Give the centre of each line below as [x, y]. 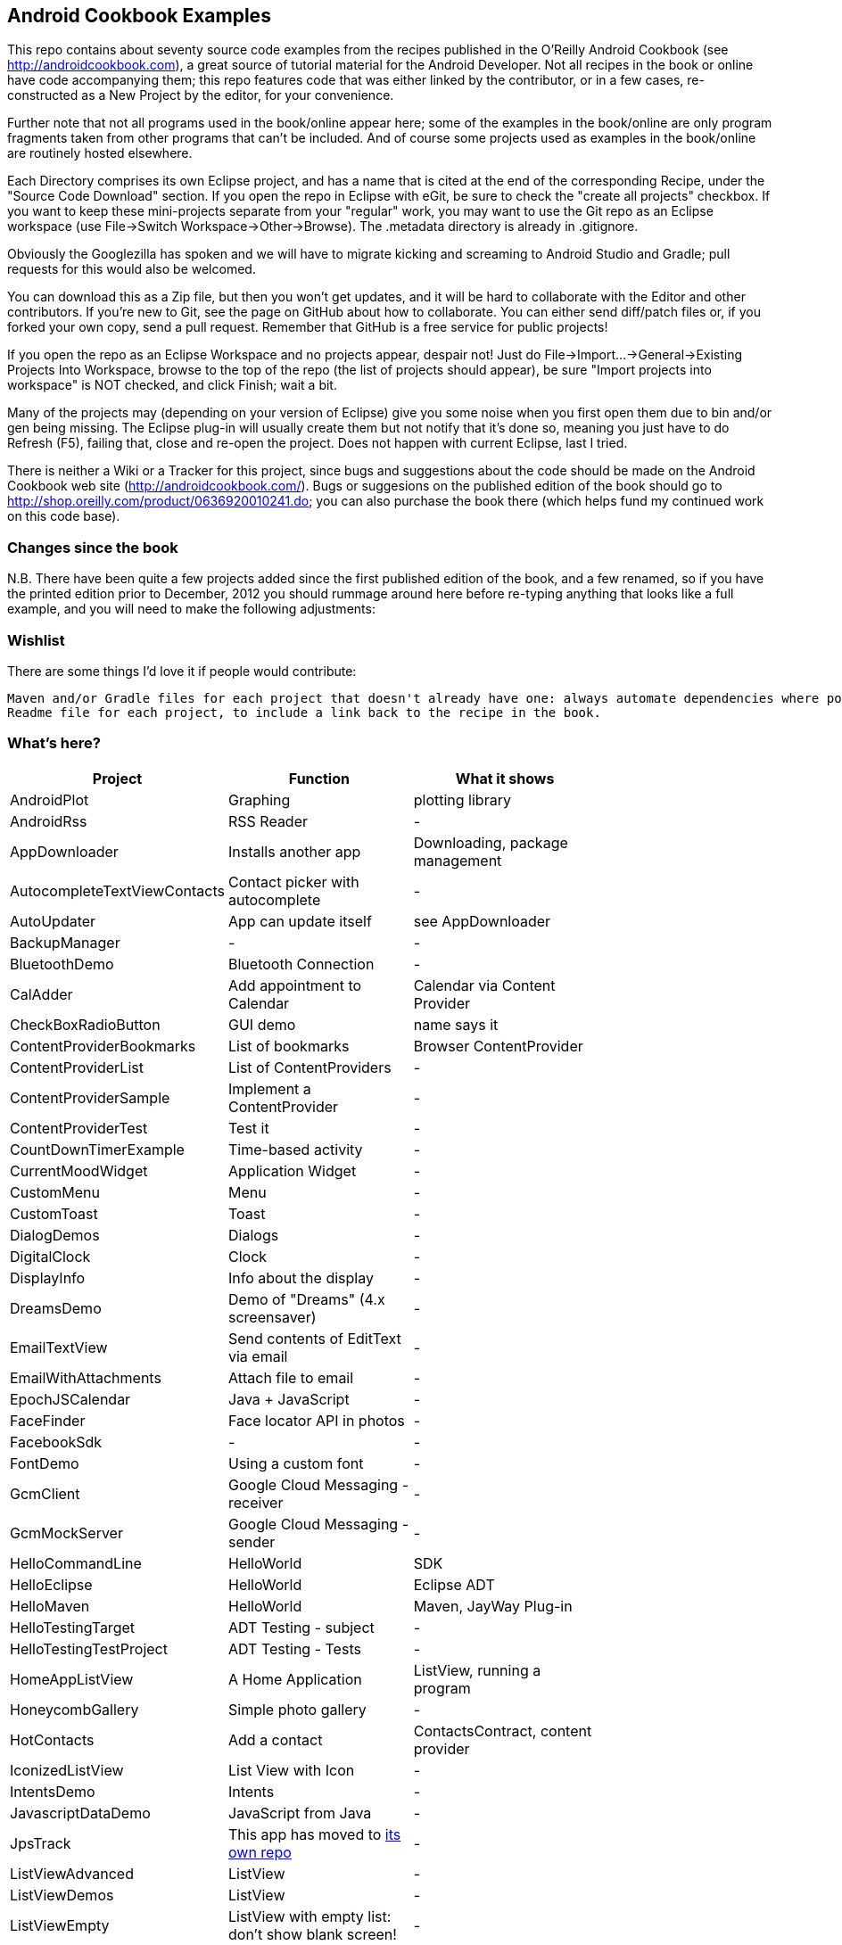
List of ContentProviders [310, 1067]
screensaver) [272, 1317]
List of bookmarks [289, 1046]
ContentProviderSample [90, 1097]
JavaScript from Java [300, 1813]
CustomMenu [55, 1192]
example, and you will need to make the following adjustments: [191, 609]
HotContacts [52, 1739]
